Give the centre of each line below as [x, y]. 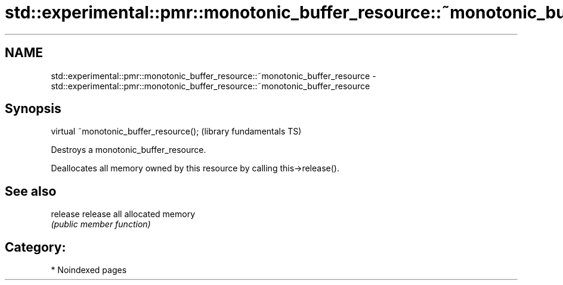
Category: [35, 247]
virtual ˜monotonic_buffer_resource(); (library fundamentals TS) [176, 131]
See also [31, 191]
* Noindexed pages [89, 270]
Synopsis [33, 109]
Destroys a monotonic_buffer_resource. [129, 150]
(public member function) [101, 224]
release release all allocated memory [123, 214]
